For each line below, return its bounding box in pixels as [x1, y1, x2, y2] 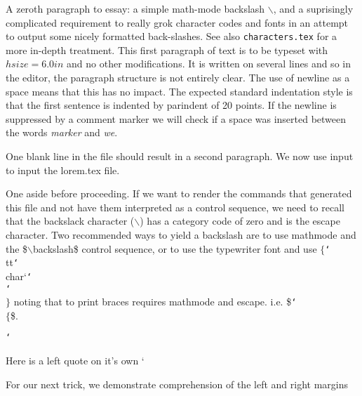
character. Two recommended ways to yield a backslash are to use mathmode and [6, 227, 356, 242]
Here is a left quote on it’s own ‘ [6, 353, 145, 368]
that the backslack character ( [6, 213, 135, 228]
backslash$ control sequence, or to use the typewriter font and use [33, 241, 317, 256]
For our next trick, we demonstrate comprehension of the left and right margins [6, 376, 348, 391]
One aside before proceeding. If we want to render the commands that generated [6, 186, 352, 201]
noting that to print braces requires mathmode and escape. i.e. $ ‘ [13, 294, 297, 309]
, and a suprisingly [273, 1, 354, 15]
